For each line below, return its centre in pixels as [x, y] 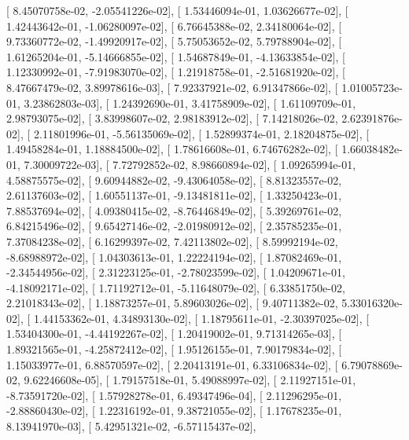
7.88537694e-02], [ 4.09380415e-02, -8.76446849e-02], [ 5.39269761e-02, [174, 210]
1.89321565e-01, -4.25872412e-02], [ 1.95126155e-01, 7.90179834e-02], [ [174, 349]
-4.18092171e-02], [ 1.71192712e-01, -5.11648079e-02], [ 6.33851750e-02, [176, 287]
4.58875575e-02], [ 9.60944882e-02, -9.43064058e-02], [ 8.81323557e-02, [174, 180]
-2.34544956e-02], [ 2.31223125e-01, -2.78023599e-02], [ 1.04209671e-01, [176, 272]
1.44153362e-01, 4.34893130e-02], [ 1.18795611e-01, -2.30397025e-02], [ [201, 318]
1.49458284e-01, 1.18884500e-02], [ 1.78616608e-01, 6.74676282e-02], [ [172, 149]
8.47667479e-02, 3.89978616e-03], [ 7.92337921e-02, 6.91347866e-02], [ [172, 87]
